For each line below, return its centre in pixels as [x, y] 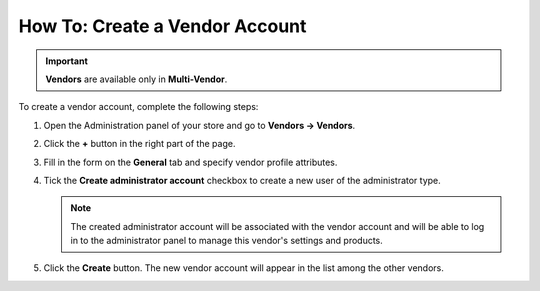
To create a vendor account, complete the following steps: [138, 107]
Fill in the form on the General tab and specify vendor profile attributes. [190, 162]
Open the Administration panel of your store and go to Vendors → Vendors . [199, 125]
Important [67, 61]
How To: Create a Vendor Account [162, 26]
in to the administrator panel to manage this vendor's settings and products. [227, 241]
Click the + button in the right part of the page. [139, 144]
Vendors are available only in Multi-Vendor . [136, 79]
